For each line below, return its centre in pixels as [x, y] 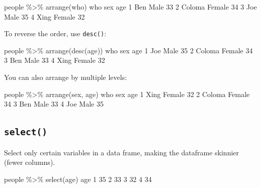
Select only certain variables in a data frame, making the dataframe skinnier [122, 152]
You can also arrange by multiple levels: [66, 77]
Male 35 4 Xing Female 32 [45, 16]
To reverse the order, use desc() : [55, 33]
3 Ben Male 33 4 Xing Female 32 [55, 60]
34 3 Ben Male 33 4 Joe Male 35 [54, 104]
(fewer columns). [30, 162]
